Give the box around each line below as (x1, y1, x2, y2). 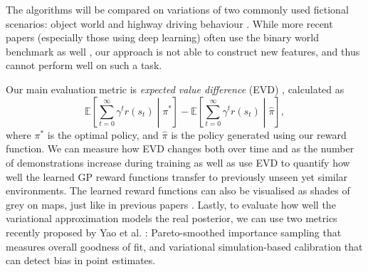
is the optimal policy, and (47, 127, 159, 142)
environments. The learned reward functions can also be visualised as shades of (6, 183, 350, 198)
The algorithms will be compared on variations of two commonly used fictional (6, 2, 349, 16)
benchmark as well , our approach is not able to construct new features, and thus (6, 43, 360, 58)
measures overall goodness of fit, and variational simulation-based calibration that (6, 239, 363, 253)
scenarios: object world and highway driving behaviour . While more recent (6, 16, 333, 31)
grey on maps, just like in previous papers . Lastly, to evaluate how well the (6, 197, 336, 211)
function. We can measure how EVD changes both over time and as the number (6, 141, 354, 156)
